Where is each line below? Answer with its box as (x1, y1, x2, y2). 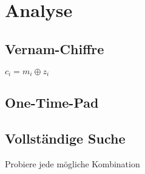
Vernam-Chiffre (5, 39, 104, 58)
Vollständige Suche (5, 129, 126, 148)
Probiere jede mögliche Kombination (5, 158, 140, 170)
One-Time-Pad (5, 93, 99, 112)
